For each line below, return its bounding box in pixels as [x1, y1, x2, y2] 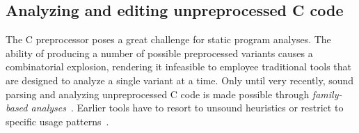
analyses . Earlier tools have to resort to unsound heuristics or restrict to [31, 100, 344, 115]
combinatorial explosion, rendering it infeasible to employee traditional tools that [6, 59, 352, 74]
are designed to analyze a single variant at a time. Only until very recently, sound [6, 72, 354, 87]
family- [312, 86, 342, 101]
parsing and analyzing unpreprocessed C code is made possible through [6, 86, 310, 101]
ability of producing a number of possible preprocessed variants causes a [6, 45, 313, 60]
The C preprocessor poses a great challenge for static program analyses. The [6, 32, 331, 47]
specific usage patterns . [6, 114, 109, 128]
